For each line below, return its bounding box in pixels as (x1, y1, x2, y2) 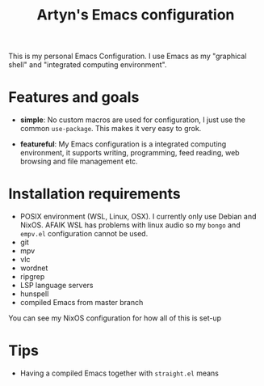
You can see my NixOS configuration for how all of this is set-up (8, 313, 222, 323)
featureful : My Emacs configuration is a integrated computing (19, 139, 227, 149)
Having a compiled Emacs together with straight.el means (19, 368, 220, 378)
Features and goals (8, 88, 140, 107)
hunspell (19, 289, 49, 299)
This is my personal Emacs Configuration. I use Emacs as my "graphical (8, 51, 247, 62)
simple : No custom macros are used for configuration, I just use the (19, 115, 246, 125)
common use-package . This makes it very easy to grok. (19, 124, 202, 134)
